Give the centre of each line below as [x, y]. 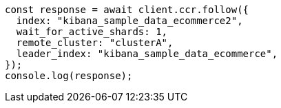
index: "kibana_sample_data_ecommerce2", [129, 21]
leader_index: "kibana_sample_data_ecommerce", [147, 54]
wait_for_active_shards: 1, [92, 32]
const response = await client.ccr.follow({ [127, 10]
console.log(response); [69, 76]
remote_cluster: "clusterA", [95, 43]
